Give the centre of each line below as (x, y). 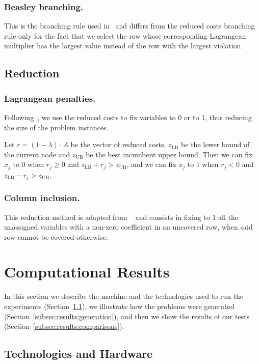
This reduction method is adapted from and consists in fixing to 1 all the (121, 217)
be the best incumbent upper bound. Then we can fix (169, 154)
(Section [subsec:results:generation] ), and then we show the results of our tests (127, 316)
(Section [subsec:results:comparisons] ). (64, 326)
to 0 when (29, 164)
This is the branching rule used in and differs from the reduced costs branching (129, 26)
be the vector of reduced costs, (118, 144)
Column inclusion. (42, 198)
